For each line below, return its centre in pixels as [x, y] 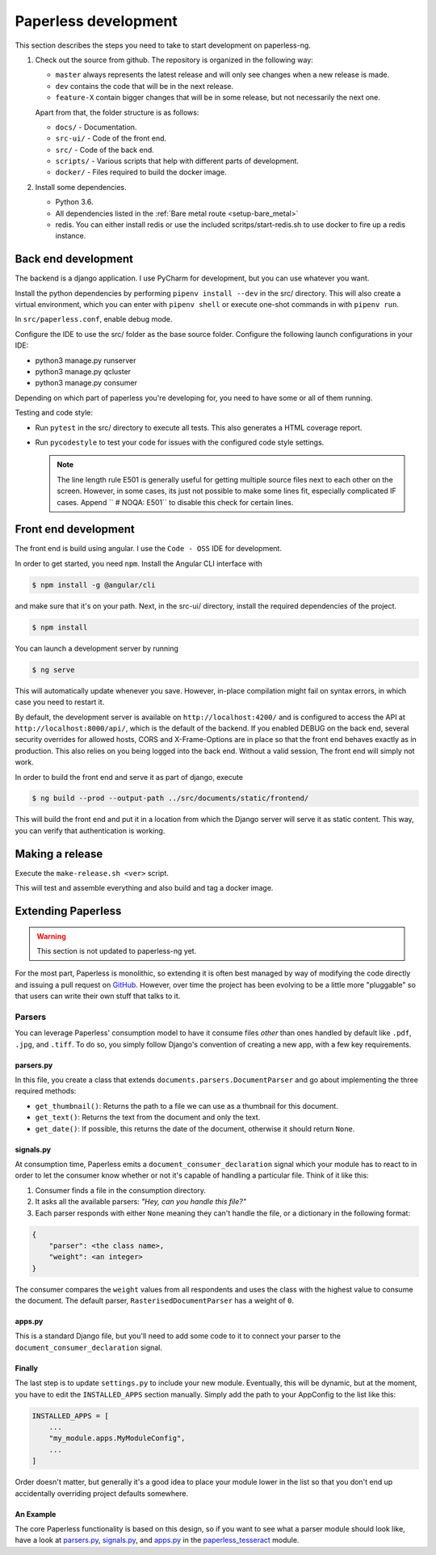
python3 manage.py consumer [86, 383]
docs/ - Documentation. [96, 127]
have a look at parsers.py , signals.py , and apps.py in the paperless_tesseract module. [157, 1540]
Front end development [75, 529]
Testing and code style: [54, 413]
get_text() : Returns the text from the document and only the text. [148, 1117]
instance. [71, 236]
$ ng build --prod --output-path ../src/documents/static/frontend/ [170, 799]
